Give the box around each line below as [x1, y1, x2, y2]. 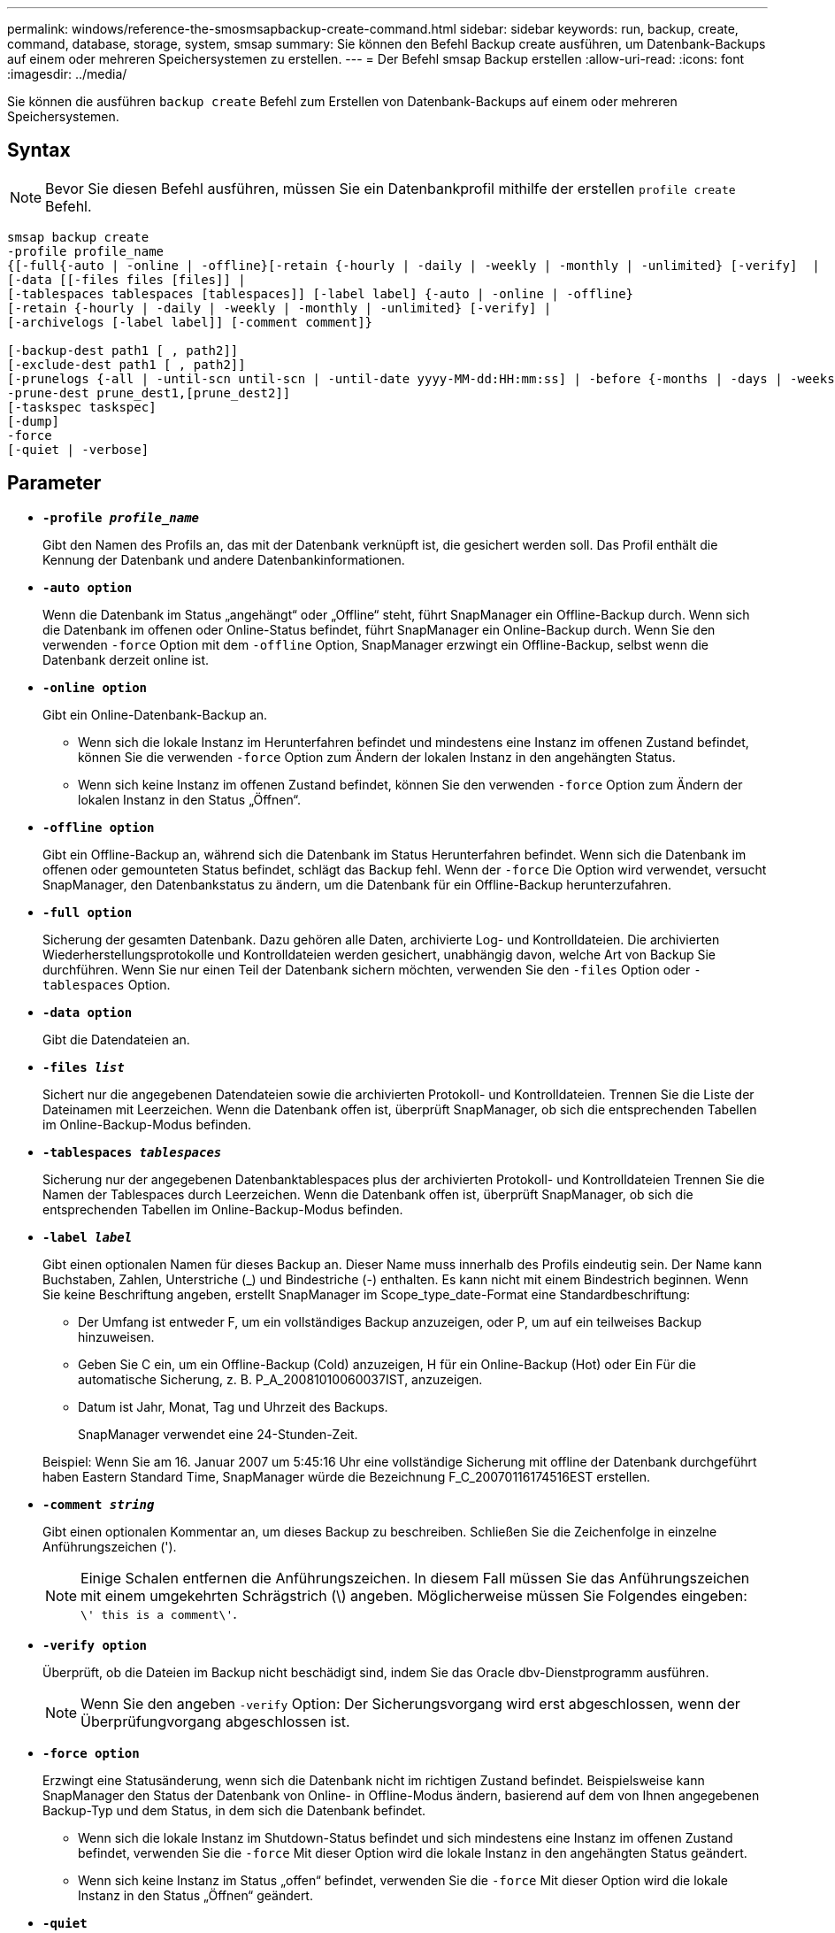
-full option [42, 905, 133, 920]
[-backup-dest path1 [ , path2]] [7, 343, 239, 358]
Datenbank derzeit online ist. [42, 651, 210, 667]
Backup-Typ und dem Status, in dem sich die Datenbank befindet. [42, 1802, 426, 1818]
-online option [42, 680, 148, 695]
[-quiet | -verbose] [7, 442, 149, 457]
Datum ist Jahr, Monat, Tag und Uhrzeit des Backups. [78, 1398, 388, 1414]
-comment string [42, 1497, 155, 1512]
